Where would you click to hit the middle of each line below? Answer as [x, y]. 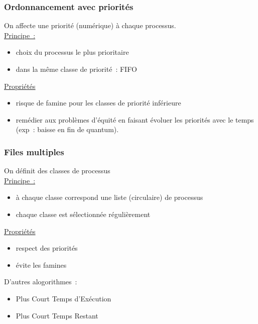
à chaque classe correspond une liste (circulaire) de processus [109, 197]
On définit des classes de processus [57, 171]
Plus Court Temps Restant [57, 315]
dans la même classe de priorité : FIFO [76, 69]
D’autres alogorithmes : [41, 282]
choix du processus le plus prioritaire [72, 52]
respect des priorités [47, 248]
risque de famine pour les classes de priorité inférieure [98, 103]
